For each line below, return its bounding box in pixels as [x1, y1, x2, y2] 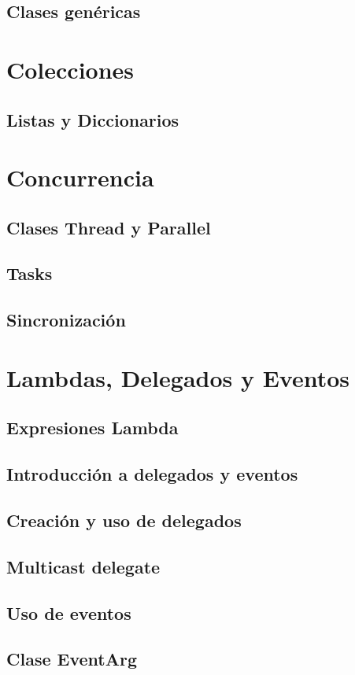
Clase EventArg [6, 647, 137, 671]
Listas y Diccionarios [6, 107, 179, 131]
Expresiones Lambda [6, 415, 179, 440]
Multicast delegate [6, 554, 161, 578]
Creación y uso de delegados [6, 507, 242, 532]
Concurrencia [6, 161, 154, 194]
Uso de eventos [6, 600, 131, 625]
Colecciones [6, 53, 135, 85]
